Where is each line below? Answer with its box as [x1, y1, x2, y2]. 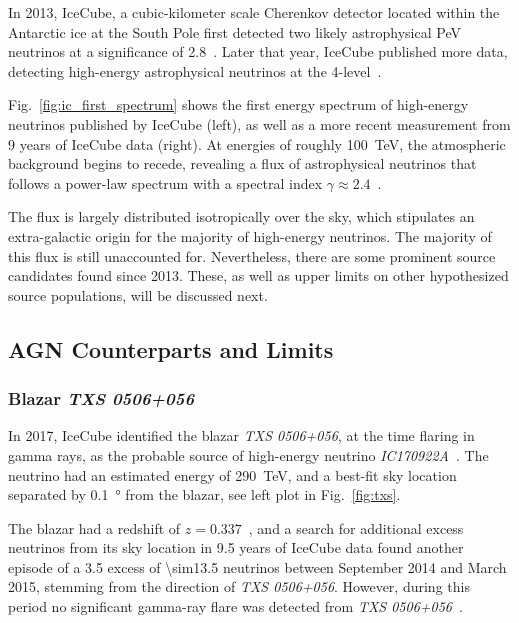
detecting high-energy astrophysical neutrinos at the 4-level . [8, 60, 382, 81]
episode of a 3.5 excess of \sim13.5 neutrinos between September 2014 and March [8, 556, 507, 577]
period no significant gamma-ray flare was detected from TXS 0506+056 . [8, 596, 463, 617]
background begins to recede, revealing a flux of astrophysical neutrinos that [8, 153, 477, 174]
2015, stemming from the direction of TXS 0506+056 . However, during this [8, 576, 470, 597]
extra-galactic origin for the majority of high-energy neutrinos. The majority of [8, 225, 492, 246]
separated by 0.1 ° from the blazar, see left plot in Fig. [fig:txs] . [8, 484, 401, 505]
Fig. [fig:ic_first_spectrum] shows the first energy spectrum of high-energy [8, 94, 469, 115]
